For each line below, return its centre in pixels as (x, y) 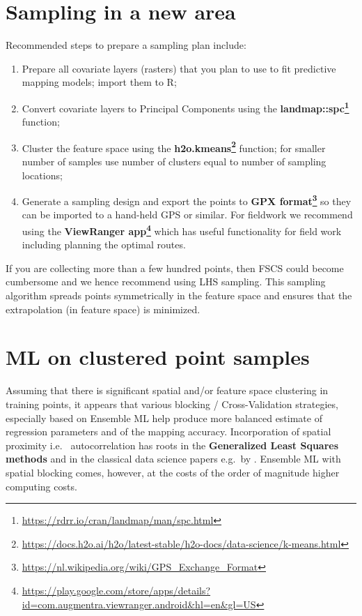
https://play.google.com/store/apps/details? (116, 590)
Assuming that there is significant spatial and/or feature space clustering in (167, 390)
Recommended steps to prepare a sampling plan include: (126, 45)
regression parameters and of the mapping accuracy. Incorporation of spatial (168, 431)
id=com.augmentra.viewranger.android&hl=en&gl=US (139, 604)
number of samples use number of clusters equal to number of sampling (174, 161)
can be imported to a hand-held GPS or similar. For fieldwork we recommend (187, 215)
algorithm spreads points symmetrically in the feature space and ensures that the (179, 295)
